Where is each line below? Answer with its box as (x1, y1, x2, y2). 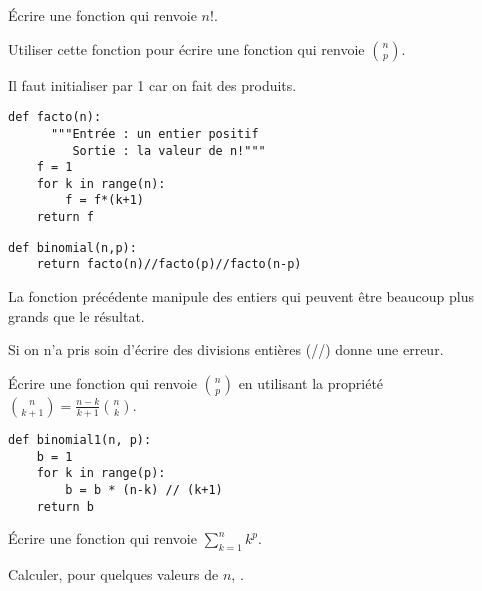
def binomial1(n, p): (8, 432, 152, 447)
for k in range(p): (36, 466, 166, 481)
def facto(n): (8, 110, 102, 125)
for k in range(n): (36, 176, 166, 191)
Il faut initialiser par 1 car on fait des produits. (8, 74, 297, 95)
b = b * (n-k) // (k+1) (65, 482, 223, 497)
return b (36, 499, 94, 514)
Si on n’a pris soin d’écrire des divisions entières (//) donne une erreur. (8, 339, 444, 360)
